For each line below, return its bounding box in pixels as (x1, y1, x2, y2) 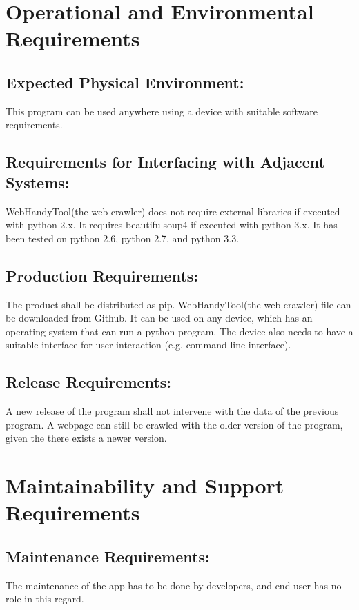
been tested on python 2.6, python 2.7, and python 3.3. (6, 230, 240, 245)
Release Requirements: (6, 371, 171, 393)
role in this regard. (6, 591, 84, 606)
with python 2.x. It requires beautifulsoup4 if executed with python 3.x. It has (6, 217, 338, 232)
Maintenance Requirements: (6, 545, 210, 567)
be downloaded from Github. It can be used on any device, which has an (6, 311, 313, 325)
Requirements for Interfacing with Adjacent (6, 151, 325, 173)
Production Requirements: (6, 264, 199, 286)
